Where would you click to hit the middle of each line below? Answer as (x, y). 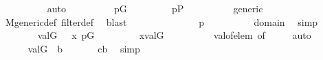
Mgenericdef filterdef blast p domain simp (161, 21)
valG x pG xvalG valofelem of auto (174, 35)
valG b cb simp (84, 48)
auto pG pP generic (155, 8)
